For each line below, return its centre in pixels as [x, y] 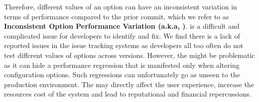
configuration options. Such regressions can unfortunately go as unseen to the [122, 75]
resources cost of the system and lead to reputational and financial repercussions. [128, 94]
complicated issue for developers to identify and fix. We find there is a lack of [122, 35]
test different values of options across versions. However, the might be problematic [129, 55]
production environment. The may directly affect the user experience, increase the [129, 84]
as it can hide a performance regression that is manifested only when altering [122, 65]
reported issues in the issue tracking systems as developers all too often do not [124, 45]
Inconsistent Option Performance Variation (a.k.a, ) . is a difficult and [122, 26]
